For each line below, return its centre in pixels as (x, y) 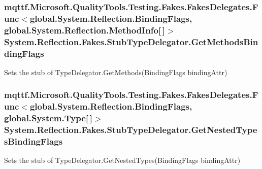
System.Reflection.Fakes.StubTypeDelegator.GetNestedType (131, 130)
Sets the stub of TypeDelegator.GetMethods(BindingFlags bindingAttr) (116, 72)
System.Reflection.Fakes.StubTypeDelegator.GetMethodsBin (131, 41)
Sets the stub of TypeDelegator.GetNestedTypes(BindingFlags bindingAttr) (122, 160)
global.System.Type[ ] (48, 118)
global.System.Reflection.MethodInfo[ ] (85, 30)
